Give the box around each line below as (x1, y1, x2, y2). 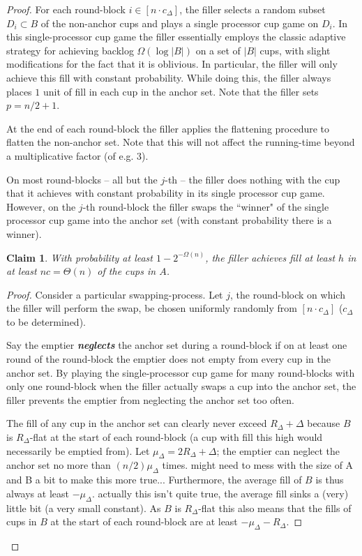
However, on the (6, 199, 76, 213)
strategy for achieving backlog (6, 43, 134, 57)
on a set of (195, 43, 241, 57)
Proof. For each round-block (6, 2, 126, 16)
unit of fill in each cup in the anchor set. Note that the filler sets (43, 84, 319, 98)
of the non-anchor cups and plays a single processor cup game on (40, 15, 319, 30)
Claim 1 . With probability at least (6, 250, 153, 264)
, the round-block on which (230, 287, 345, 301)
